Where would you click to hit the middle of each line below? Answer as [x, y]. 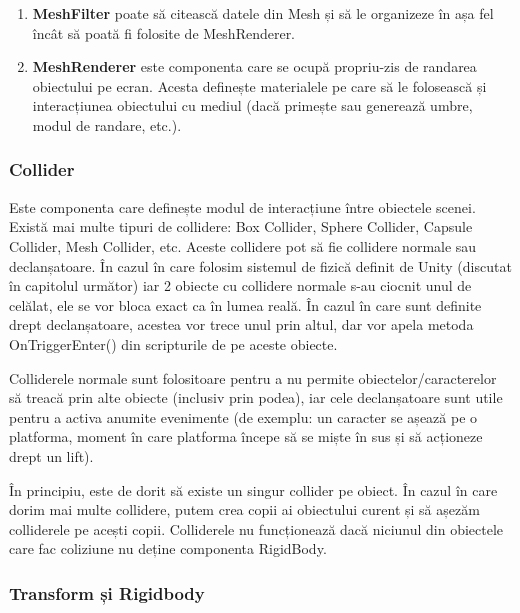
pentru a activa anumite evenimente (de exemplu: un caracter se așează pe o [243, 416]
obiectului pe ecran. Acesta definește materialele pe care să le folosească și [259, 85]
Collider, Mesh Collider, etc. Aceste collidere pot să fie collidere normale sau [243, 245]
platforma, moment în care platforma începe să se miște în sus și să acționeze [246, 436]
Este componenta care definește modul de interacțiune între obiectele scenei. [242, 206]
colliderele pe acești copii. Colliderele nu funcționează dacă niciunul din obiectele [256, 528]
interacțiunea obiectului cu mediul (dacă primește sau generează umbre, [252, 105]
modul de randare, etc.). [107, 124]
